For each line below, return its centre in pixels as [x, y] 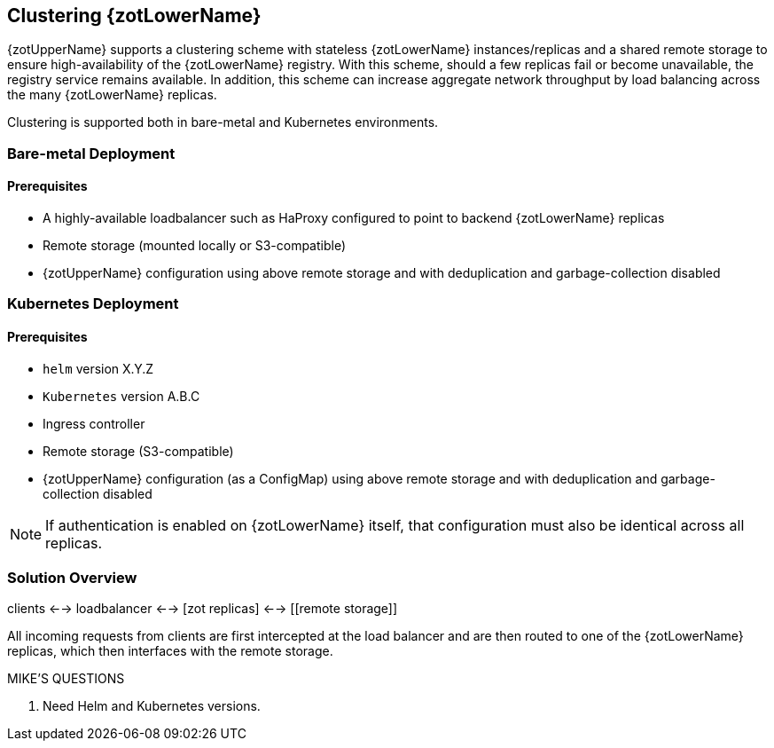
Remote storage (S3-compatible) [138, 451]
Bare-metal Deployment [91, 153]
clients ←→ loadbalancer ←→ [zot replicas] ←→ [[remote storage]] [203, 609]
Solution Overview [72, 577]
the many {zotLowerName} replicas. [112, 95]
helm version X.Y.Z [98, 368]
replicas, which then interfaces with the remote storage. [170, 651]
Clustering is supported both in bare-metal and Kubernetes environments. [223, 122]
